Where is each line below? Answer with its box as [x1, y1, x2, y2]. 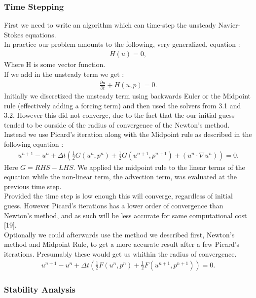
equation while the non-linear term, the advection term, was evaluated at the [4, 171, 237, 182]
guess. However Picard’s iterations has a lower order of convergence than [4, 200, 223, 211]
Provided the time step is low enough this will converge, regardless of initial [4, 191, 233, 201]
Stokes [4, 29, 23, 39]
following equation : [4, 139, 64, 149]
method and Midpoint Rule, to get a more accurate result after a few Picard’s [4, 239, 240, 249]
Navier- [218, 20, 241, 30]
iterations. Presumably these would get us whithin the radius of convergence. [4, 249, 237, 259]
